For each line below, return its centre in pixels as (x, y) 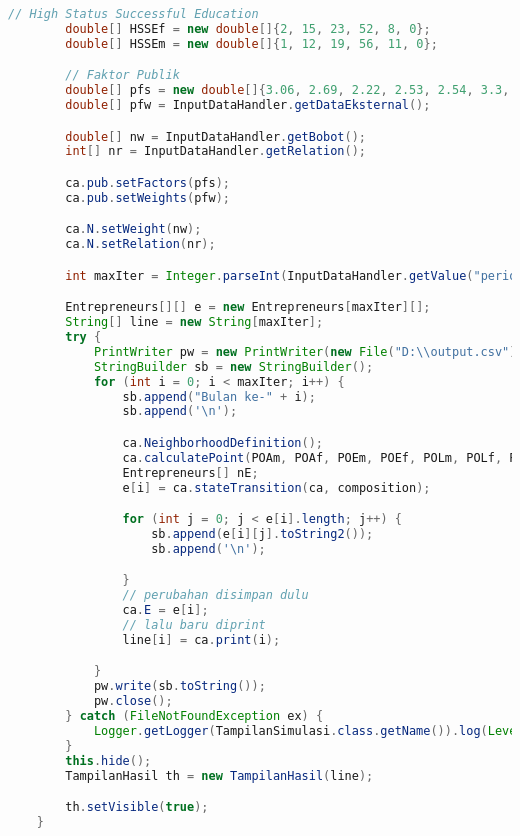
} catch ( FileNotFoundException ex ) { (194, 716)
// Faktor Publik (122, 75)
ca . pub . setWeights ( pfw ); (147, 197)
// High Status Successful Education (133, 14)
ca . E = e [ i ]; (165, 610)
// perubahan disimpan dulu (215, 595)
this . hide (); (108, 760)
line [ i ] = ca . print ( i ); (201, 639)
